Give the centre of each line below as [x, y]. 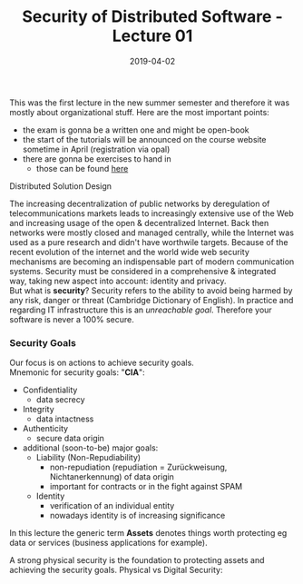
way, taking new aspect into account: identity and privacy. [118, 281]
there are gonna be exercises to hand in [97, 158]
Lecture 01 [152, 36]
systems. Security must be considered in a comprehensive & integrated [143, 271]
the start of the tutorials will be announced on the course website [144, 139]
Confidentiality [50, 390]
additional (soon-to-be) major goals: [90, 448]
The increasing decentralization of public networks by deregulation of [140, 203]
